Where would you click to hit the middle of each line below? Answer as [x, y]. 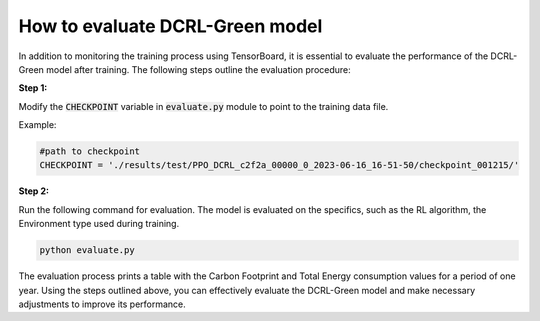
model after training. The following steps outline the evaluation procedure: [199, 69]
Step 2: [34, 191]
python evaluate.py [87, 250]
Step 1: [33, 88]
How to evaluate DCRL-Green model [170, 26]
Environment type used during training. [99, 224]
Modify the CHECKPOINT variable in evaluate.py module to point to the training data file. [203, 106]
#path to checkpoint [89, 151]
